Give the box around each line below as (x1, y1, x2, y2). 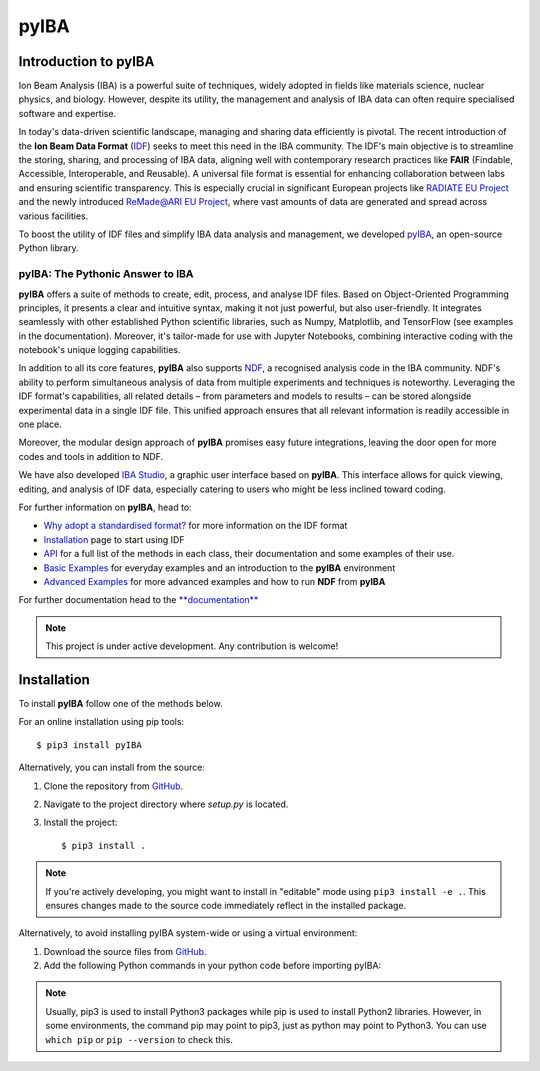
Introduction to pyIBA (18, 53, 155, 70)
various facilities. (18, 210, 89, 222)
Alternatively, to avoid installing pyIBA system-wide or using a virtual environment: (18, 927, 358, 939)
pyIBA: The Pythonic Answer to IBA (18, 267, 194, 281)
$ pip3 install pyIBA (36, 739, 142, 750)
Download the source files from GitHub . (43, 945, 207, 957)
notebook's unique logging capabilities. (18, 344, 181, 356)
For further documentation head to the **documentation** (18, 594, 259, 606)
